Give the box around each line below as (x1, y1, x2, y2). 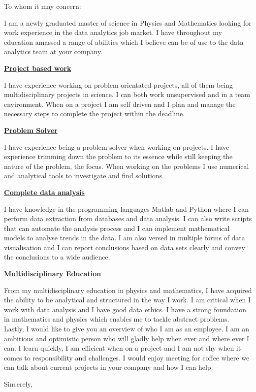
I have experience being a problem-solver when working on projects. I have (4, 141, 229, 152)
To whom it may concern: (4, 1, 81, 11)
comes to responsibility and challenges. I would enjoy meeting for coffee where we (4, 352, 250, 362)
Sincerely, (4, 379, 32, 389)
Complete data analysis (4, 187, 85, 197)
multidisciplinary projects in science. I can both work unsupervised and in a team (4, 89, 250, 99)
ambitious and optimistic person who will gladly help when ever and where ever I (4, 333, 250, 343)
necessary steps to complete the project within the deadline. (4, 108, 185, 119)
